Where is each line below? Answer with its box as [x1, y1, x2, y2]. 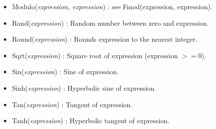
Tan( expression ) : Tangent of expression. [12, 99, 133, 109]
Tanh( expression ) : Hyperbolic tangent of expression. [12, 115, 170, 126]
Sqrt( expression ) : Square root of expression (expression [12, 50, 178, 60]
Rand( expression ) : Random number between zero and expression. [12, 17, 209, 28]
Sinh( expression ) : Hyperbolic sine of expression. [12, 82, 156, 93]
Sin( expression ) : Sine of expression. [12, 66, 119, 77]
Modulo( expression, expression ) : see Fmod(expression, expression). [12, 1, 213, 11]
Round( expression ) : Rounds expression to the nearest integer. [12, 34, 198, 44]
